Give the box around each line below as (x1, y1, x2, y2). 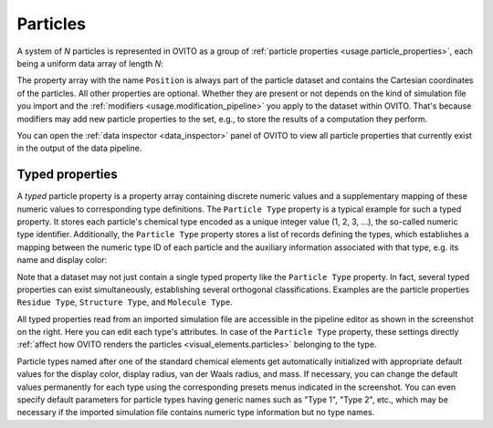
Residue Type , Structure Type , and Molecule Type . (16, 297, 233, 308)
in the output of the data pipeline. (16, 142, 142, 154)
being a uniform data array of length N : (16, 57, 163, 68)
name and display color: (16, 255, 108, 266)
